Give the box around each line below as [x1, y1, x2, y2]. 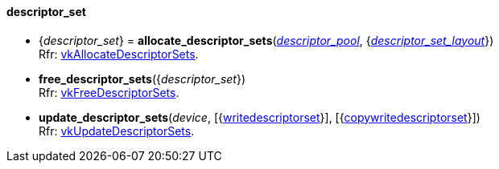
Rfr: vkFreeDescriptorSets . [39, 85, 179, 99]
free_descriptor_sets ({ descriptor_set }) [39, 71, 246, 86]
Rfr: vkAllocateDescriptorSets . [39, 46, 199, 61]
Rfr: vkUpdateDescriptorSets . [39, 123, 195, 138]
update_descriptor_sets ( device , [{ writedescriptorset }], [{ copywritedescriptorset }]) [39, 110, 480, 124]
